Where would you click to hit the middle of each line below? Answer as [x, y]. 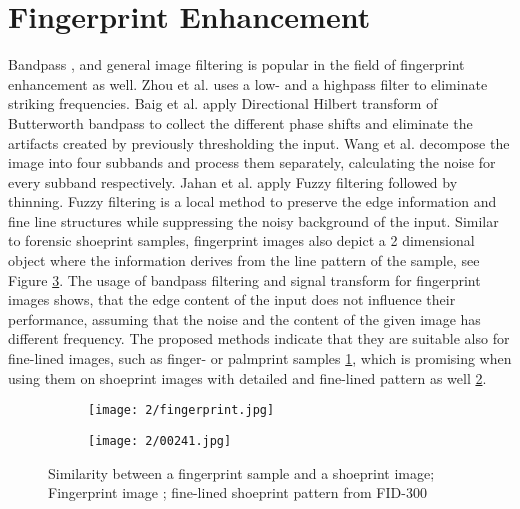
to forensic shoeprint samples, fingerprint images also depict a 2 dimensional [241, 240]
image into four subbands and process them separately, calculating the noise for [252, 162]
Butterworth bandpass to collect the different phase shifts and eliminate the [240, 122]
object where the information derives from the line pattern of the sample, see [244, 260]
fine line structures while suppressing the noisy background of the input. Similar [253, 220]
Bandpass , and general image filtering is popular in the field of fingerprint [236, 64]
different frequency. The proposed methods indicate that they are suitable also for [259, 338]
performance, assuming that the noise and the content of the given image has [244, 318]
